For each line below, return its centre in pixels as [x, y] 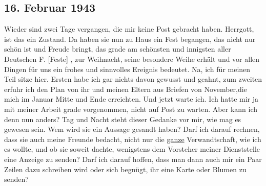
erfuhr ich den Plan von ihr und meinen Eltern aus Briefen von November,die [126, 89]
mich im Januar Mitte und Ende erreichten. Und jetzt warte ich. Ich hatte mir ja [131, 99]
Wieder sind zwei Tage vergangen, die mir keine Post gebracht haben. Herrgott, [129, 29]
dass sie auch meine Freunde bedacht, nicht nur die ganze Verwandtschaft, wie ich [133, 139]
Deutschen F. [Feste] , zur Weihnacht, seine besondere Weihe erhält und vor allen [132, 59]
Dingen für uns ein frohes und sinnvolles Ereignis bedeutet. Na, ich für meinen [127, 69]
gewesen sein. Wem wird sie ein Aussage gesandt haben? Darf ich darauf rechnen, [132, 129]
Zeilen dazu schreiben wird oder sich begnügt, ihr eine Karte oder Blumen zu [125, 169]
